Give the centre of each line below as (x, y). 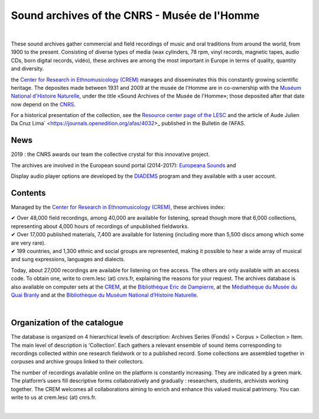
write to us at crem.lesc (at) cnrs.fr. (54, 397)
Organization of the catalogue (67, 323)
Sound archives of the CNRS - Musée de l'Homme (135, 15)
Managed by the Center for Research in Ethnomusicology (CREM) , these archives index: (118, 207)
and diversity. (27, 69)
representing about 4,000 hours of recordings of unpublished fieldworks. (100, 226)
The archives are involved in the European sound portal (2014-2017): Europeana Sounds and (123, 165)
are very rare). (28, 243)
